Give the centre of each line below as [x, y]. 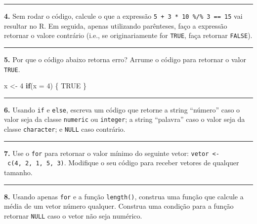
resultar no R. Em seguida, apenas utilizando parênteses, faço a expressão [116, 25]
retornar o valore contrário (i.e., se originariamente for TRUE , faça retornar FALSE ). [128, 35]
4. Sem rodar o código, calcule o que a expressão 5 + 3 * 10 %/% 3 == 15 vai [123, 16]
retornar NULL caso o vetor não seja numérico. [73, 215]
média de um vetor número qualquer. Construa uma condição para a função [119, 206]
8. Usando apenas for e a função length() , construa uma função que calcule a [124, 196]
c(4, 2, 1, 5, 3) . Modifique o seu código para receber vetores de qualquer [123, 163]
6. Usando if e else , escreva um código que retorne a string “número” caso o [122, 109]
